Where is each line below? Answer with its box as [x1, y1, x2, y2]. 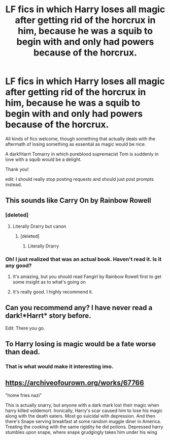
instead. [5, 181, 22, 187]
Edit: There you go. [5, 325, 45, 331]
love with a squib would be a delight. [5, 156, 82, 162]
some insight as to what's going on [12, 279, 86, 285]
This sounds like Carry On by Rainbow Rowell [5, 196, 151, 205]
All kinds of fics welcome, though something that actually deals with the [5, 135, 156, 142]
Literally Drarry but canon [12, 223, 66, 229]
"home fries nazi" [5, 392, 42, 398]
